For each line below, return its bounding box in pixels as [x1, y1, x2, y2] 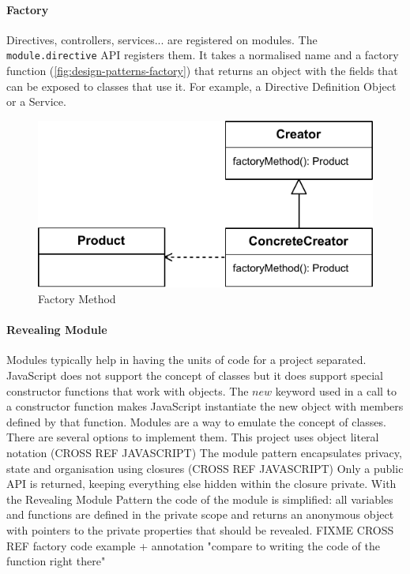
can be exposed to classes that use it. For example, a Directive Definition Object [6, 77, 397, 94]
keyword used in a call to [275, 382, 397, 399]
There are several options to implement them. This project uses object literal [6, 429, 379, 445]
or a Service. [6, 93, 66, 110]
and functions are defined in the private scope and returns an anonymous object [6, 506, 394, 523]
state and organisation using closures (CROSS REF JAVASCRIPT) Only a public [6, 460, 404, 476]
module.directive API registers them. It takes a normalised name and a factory [6, 47, 399, 63]
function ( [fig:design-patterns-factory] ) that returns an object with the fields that [6, 62, 398, 79]
